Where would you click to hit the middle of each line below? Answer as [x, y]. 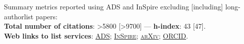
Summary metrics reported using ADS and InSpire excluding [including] [114, 6]
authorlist [19, 16]
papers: [46, 16]
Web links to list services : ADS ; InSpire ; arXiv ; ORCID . [96, 35]
